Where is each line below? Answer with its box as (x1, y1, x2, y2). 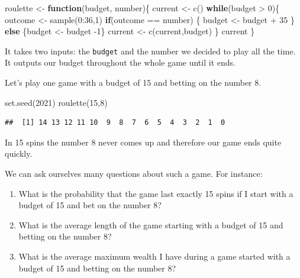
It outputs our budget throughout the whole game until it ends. (5, 56, 236, 69)
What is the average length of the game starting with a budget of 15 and (18, 218, 283, 231)
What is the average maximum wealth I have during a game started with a (18, 250, 291, 262)
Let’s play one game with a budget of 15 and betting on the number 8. (5, 76, 262, 89)
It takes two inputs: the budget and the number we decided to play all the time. (5, 44, 296, 57)
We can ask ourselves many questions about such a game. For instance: (5, 167, 263, 179)
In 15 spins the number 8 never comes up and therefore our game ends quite (5, 135, 282, 148)
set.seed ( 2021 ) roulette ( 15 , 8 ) (5, 96, 108, 108)
